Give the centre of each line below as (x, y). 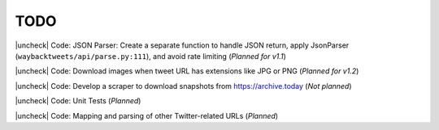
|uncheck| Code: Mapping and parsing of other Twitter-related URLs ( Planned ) (147, 115)
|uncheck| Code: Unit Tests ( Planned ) (78, 101)
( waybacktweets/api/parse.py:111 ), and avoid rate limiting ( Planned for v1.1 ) (150, 56)
